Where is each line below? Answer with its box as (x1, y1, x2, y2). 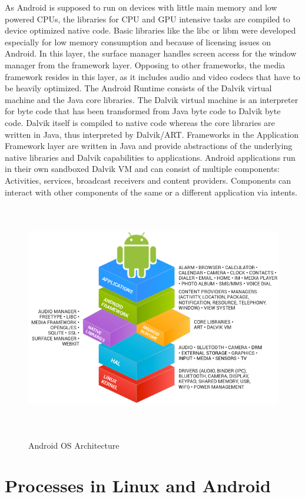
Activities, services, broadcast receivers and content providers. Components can (5, 174, 291, 186)
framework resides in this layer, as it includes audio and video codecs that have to (5, 70, 300, 82)
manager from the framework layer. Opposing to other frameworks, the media (5, 58, 286, 71)
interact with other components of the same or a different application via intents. (5, 185, 297, 198)
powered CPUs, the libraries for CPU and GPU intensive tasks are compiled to (5, 12, 290, 25)
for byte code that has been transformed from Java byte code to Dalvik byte (5, 105, 281, 117)
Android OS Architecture (28, 439, 120, 451)
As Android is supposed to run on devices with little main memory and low (5, 1, 277, 13)
